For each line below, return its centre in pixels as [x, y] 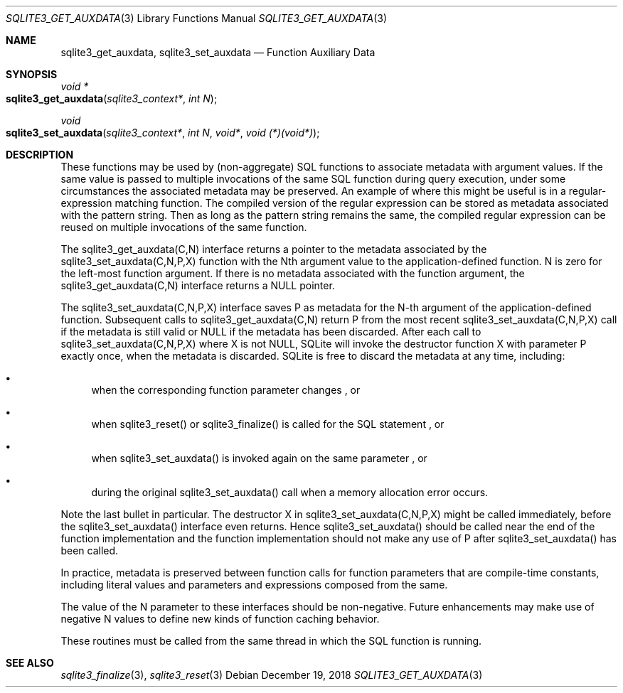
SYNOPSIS [32, 74]
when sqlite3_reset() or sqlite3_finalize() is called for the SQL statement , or [268, 424]
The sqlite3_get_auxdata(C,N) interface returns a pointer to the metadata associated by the [274, 249]
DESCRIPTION [40, 155]
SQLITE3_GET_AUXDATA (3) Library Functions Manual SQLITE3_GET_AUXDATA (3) [197, 18]
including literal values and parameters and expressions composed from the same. [254, 585]
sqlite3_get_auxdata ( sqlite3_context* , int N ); [112, 98]
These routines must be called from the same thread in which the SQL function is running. [271, 641]
